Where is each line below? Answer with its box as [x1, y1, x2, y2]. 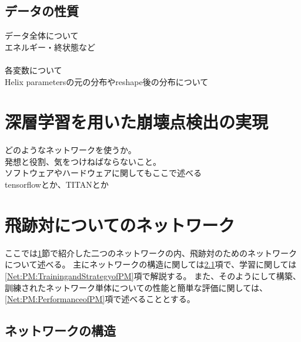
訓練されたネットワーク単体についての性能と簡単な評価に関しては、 [5, 281, 267, 293]
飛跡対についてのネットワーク [5, 212, 235, 236]
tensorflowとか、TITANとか [5, 178, 109, 191]
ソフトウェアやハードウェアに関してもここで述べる [5, 167, 202, 179]
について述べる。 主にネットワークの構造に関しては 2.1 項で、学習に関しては [5, 258, 297, 270]
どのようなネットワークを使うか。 [5, 144, 136, 156]
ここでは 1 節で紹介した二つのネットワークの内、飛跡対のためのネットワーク [5, 246, 297, 259]
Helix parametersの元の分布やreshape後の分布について [5, 75, 209, 87]
